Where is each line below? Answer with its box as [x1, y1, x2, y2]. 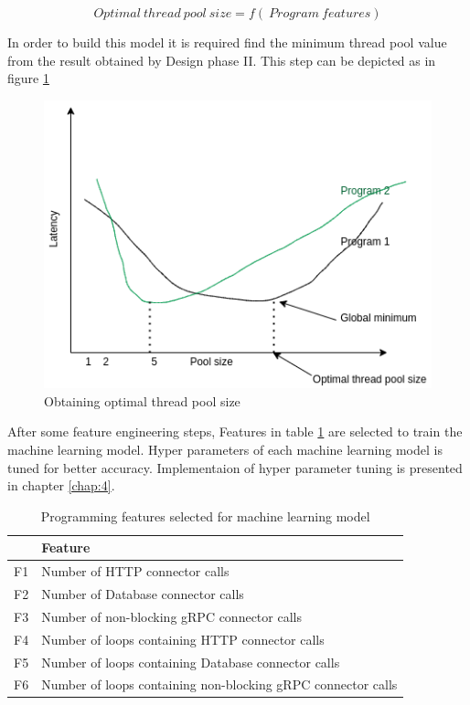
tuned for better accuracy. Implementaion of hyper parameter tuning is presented [7, 458, 463, 477]
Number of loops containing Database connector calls [41, 652, 340, 671]
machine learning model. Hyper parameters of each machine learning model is [7, 439, 443, 458]
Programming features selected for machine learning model [40, 506, 370, 525]
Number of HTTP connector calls [41, 562, 230, 581]
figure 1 [7, 68, 49, 88]
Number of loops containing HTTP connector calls [41, 629, 325, 648]
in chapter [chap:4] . [7, 476, 115, 495]
